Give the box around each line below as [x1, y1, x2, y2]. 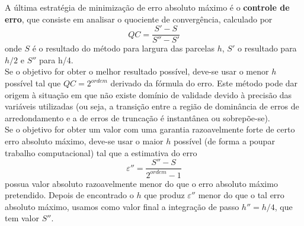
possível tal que [5, 77, 61, 89]
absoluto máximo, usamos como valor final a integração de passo [5, 200, 239, 212]
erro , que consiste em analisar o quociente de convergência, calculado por [5, 12, 273, 25]
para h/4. [39, 53, 73, 66]
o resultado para [237, 42, 297, 54]
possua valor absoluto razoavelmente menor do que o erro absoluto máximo [5, 177, 278, 189]
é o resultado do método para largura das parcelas [32, 42, 215, 54]
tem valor [5, 212, 39, 224]
